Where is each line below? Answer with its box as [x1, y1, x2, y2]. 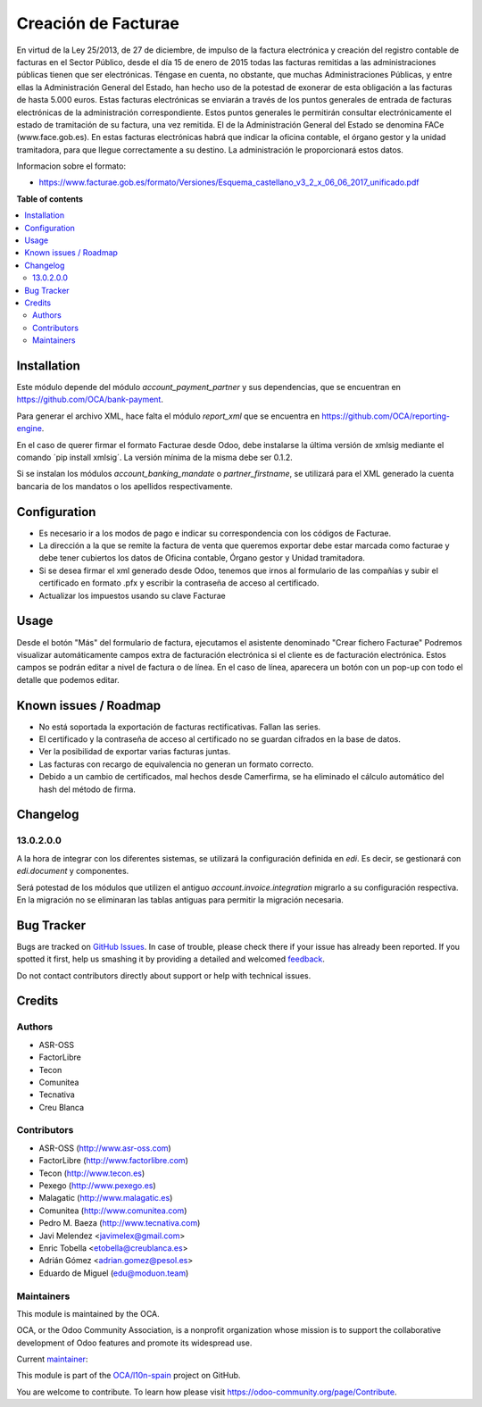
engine [16, 423, 42, 434]
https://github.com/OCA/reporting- [321, 411, 451, 421]
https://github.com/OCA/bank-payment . [16, 394, 164, 405]
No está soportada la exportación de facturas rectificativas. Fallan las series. [38, 721, 321, 732]
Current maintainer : [16, 1353, 88, 1365]
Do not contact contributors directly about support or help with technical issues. [16, 970, 312, 981]
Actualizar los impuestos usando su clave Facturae [38, 590, 227, 601]
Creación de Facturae [16, 13, 180, 33]
